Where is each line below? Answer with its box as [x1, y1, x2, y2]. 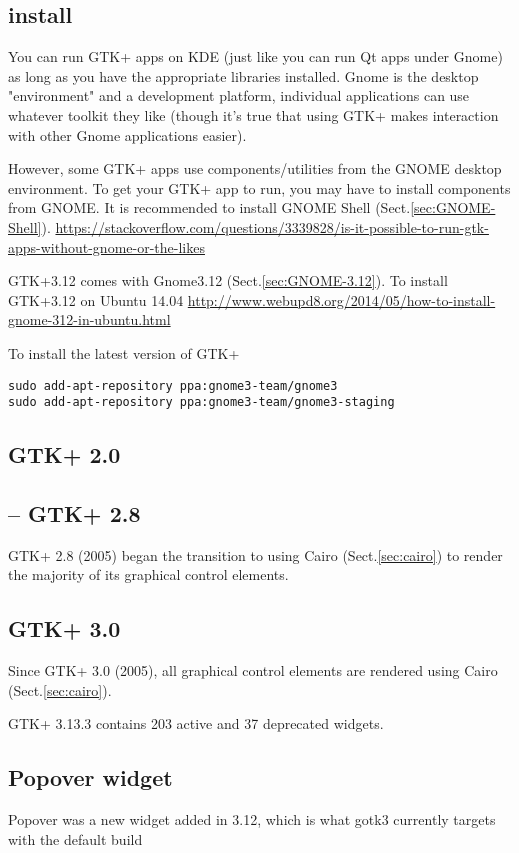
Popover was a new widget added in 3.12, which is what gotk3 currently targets [8, 809, 496, 830]
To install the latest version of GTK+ [8, 342, 240, 363]
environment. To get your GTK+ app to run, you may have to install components [8, 177, 511, 198]
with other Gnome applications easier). [8, 124, 247, 145]
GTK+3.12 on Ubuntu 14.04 [8, 289, 184, 310]
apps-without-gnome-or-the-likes [8, 236, 205, 257]
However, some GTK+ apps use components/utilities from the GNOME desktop [8, 158, 502, 179]
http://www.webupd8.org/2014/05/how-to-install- [187, 289, 496, 310]
